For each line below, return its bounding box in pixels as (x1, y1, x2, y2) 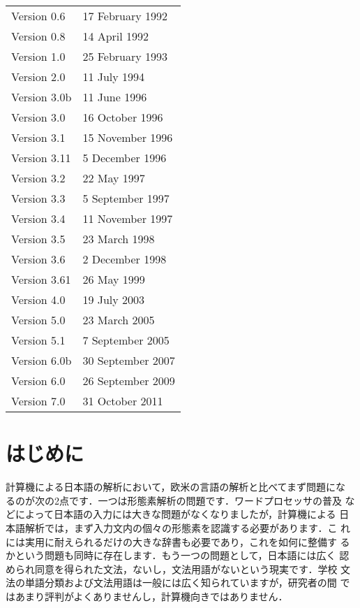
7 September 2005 (82, 332, 170, 348)
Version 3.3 (11, 190, 66, 206)
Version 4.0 (11, 291, 66, 307)
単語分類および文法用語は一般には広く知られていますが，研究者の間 (24, 575, 337, 590)
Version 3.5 (11, 231, 66, 247)
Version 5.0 (11, 312, 66, 328)
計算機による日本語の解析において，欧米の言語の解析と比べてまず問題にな (6, 479, 345, 494)
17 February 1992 (82, 8, 168, 24)
